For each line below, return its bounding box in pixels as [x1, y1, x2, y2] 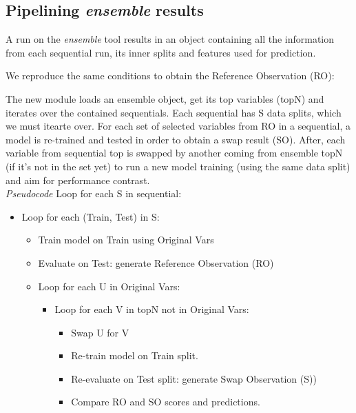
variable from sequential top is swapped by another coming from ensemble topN [6, 145, 343, 160]
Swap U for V [71, 325, 129, 339]
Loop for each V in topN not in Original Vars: [54, 302, 249, 316]
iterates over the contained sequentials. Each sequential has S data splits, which [6, 105, 342, 119]
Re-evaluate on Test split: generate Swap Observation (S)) [71, 371, 317, 385]
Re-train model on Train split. [71, 348, 198, 363]
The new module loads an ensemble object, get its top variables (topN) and [6, 91, 324, 105]
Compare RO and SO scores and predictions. [71, 394, 260, 409]
